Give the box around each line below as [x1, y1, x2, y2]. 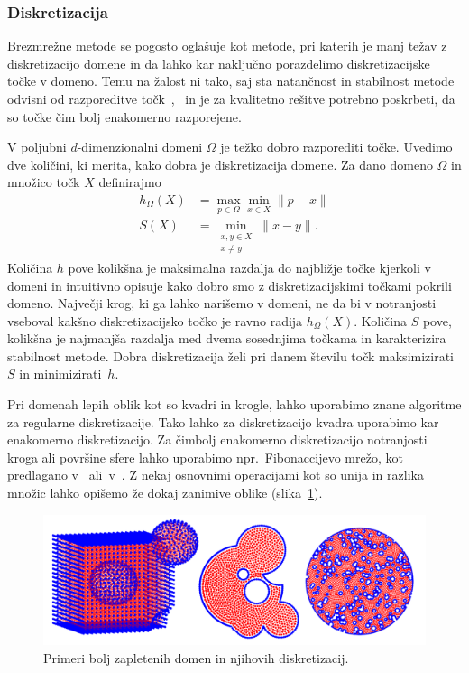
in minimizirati [19, 364, 102, 383]
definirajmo [98, 173, 161, 192]
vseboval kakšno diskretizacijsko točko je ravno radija [7, 311, 303, 330]
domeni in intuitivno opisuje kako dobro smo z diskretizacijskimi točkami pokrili [7, 276, 452, 294]
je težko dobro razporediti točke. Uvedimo [220, 137, 453, 156]
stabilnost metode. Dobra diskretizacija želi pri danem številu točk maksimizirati [7, 346, 455, 365]
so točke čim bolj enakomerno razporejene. [7, 107, 242, 126]
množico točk [7, 173, 80, 192]
